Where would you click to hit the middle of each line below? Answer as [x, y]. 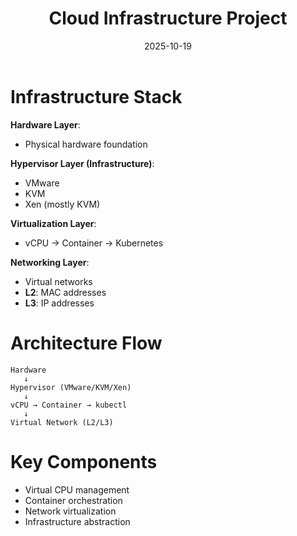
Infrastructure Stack [96, 96]
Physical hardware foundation [86, 144]
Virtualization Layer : [53, 223]
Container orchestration [73, 500]
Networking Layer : [50, 262]
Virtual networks [58, 281]
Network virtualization [70, 511]
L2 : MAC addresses [65, 292]
